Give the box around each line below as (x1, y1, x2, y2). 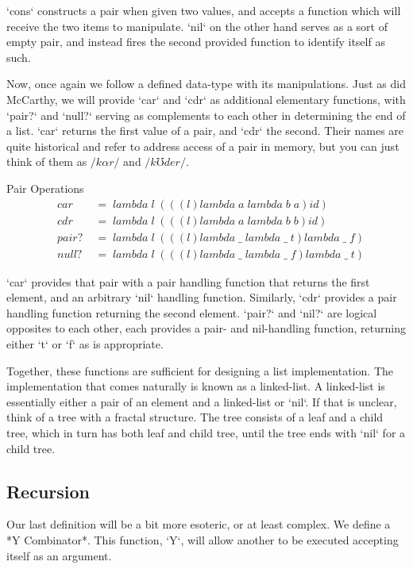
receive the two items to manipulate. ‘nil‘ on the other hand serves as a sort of (6, 17, 388, 34)
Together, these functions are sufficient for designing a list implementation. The (6, 362, 393, 379)
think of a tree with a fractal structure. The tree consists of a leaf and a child (6, 409, 384, 425)
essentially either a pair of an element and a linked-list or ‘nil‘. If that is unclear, (6, 393, 397, 409)
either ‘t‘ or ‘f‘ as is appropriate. (6, 336, 164, 352)
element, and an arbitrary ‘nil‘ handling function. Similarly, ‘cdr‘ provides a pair (6, 289, 397, 306)
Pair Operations (6, 179, 84, 196)
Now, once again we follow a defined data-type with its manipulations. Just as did (6, 75, 406, 92)
